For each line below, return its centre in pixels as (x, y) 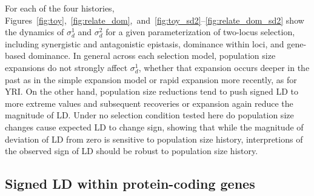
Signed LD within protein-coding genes (130, 184)
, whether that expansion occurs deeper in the (224, 67)
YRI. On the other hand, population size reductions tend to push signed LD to (152, 91)
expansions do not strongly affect (66, 67)
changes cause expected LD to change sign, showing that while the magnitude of (154, 127)
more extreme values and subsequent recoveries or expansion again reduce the (149, 103)
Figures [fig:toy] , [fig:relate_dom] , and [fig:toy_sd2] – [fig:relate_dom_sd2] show (155, 20)
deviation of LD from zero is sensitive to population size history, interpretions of (154, 139)
